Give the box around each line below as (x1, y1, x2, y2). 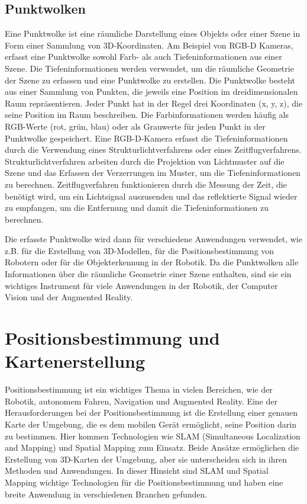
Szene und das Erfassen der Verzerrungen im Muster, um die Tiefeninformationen (5, 166, 301, 179)
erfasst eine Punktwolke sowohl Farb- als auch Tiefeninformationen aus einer (5, 50, 282, 63)
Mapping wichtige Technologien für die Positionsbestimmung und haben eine (5, 476, 283, 488)
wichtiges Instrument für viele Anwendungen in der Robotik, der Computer (5, 279, 278, 291)
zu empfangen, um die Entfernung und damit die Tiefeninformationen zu (5, 201, 269, 214)
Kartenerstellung (5, 349, 146, 373)
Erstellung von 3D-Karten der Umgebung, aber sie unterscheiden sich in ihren (5, 452, 287, 465)
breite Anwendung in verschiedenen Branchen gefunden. (5, 487, 208, 500)
